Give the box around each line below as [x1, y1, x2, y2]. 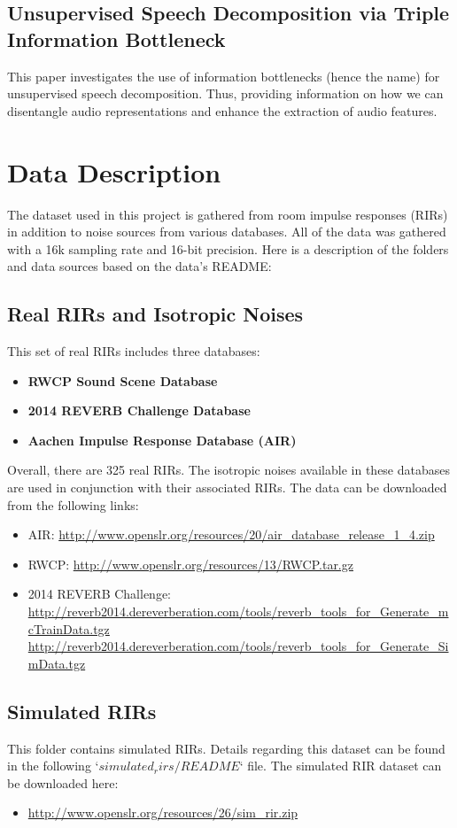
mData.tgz [27, 654, 86, 672]
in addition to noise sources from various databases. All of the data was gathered [7, 222, 446, 241]
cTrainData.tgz [27, 619, 110, 638]
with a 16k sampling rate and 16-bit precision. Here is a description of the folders [7, 239, 449, 258]
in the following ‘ [7, 756, 99, 775]
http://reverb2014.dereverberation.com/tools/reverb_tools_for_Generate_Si [27, 637, 449, 655]
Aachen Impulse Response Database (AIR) [27, 430, 297, 449]
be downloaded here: [7, 773, 119, 792]
